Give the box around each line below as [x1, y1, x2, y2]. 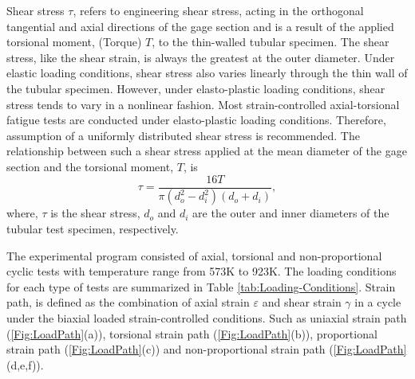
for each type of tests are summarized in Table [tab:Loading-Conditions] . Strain [6, 278, 396, 295]
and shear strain [262, 294, 342, 311]
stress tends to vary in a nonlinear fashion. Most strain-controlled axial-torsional [6, 96, 400, 112]
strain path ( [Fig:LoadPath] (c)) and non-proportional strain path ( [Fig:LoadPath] [6, 341, 407, 358]
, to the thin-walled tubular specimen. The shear [152, 33, 389, 50]
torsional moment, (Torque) [6, 33, 142, 50]
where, [6, 205, 38, 221]
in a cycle [354, 294, 401, 311]
